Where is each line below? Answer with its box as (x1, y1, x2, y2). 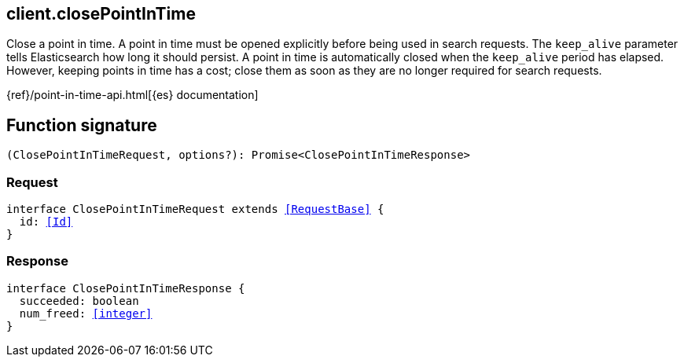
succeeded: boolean (19, 294, 139, 307)
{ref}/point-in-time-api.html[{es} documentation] (6, 88, 259, 102)
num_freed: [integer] (19, 306, 153, 320)
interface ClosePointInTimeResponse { (6, 281, 245, 295)
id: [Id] (19, 215, 73, 229)
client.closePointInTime (6, 4, 196, 24)
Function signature (6, 115, 157, 135)
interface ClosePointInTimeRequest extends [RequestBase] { (6, 203, 384, 216)
